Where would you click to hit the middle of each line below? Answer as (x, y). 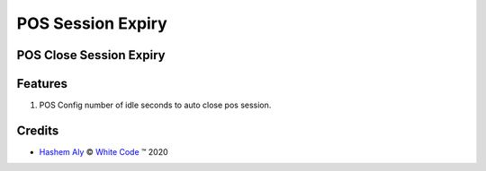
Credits (38, 130)
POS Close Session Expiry (91, 55)
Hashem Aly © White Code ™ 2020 (103, 151)
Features (42, 84)
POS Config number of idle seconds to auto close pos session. (155, 105)
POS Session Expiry (92, 23)
